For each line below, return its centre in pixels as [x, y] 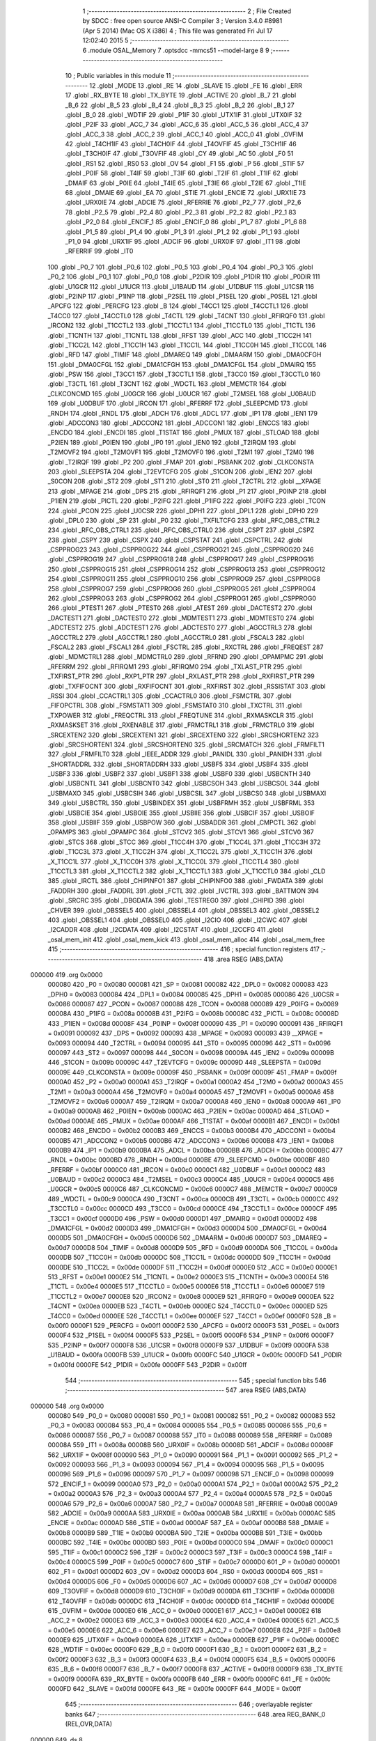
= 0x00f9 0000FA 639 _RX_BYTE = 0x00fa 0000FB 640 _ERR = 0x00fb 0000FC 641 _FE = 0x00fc [189, 1679]
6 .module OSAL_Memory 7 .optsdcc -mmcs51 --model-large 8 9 [176, 50]
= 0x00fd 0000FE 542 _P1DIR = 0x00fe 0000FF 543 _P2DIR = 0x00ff [147, 1364]
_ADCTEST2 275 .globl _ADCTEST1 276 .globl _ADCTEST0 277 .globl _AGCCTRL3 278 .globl [180, 627]
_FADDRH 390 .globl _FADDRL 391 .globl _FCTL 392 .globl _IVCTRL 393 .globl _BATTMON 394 [183, 891]
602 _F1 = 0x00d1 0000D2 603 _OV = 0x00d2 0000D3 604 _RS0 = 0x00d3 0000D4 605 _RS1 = [186, 1572]
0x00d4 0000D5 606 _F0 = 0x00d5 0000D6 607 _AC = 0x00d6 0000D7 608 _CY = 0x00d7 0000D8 [192, 1582]
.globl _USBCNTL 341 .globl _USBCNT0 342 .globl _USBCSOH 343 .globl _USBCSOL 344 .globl [183, 783]
